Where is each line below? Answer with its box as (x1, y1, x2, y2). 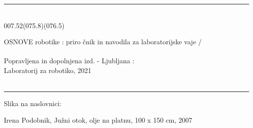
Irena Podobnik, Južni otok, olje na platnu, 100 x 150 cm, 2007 (4, 114, 193, 125)
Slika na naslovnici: (4, 98, 61, 109)
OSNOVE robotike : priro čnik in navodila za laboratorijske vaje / (4, 37, 202, 47)
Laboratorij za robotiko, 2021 (4, 65, 91, 75)
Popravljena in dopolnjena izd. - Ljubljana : (4, 55, 135, 66)
